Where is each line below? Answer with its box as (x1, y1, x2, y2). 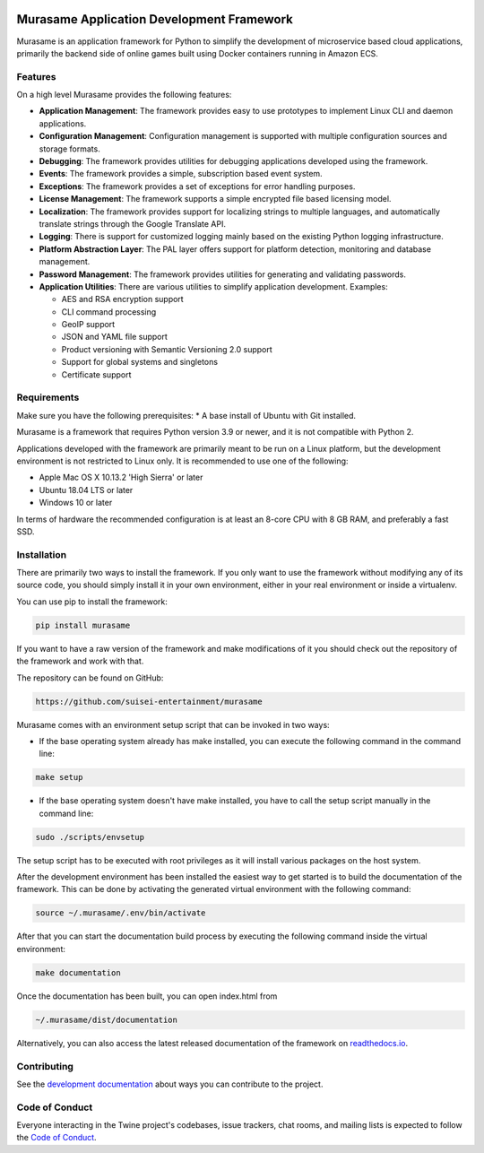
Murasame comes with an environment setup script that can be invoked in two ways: (16, 719, 331, 730)
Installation (16, 548, 67, 560)
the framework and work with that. (16, 655, 144, 667)
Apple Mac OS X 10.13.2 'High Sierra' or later (39, 472, 203, 483)
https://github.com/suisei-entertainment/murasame (35, 696, 264, 707)
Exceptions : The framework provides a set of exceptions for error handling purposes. (39, 180, 356, 192)
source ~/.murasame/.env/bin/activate (35, 908, 206, 918)
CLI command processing (61, 306, 157, 317)
